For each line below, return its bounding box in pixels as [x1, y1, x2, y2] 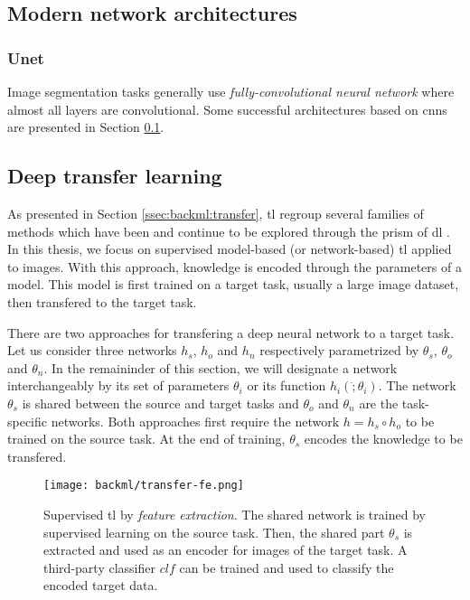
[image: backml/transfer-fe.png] [43, 479, 244, 492]
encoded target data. [43, 576, 158, 595]
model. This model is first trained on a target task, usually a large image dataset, [7, 275, 459, 294]
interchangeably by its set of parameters [7, 376, 230, 395]
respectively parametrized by [259, 341, 419, 360]
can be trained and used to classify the [179, 558, 394, 577]
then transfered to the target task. [7, 292, 197, 311]
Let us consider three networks [7, 341, 177, 360]
